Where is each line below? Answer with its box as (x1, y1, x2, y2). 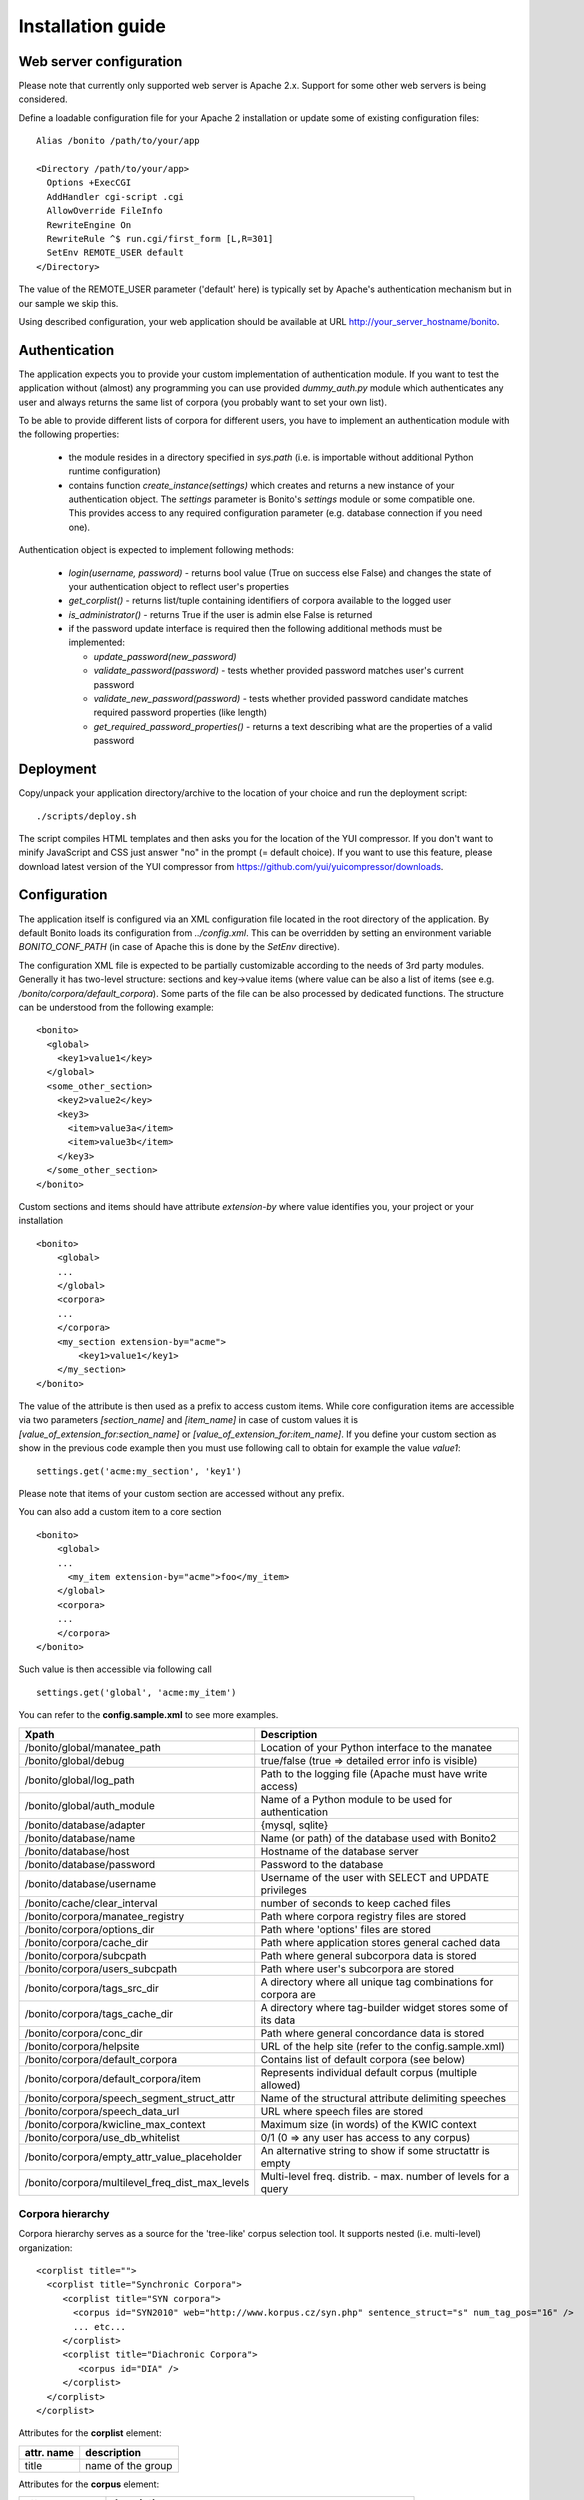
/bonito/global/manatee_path (24, 1740, 162, 1754)
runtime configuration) (68, 465, 162, 477)
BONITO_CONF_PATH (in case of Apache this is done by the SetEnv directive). (18, 941, 340, 953)
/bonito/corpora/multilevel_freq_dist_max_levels (24, 2175, 250, 2189)
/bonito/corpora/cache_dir (24, 1935, 149, 1949)
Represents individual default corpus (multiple (260, 2065, 477, 2079)
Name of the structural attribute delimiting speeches (260, 2091, 507, 2105)
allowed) (260, 2078, 301, 2092)
